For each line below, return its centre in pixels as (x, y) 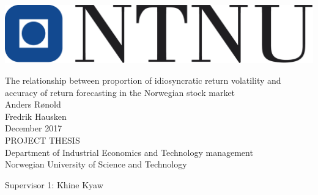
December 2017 (34, 128)
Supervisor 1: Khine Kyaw (54, 184)
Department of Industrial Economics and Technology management (129, 152)
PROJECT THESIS (43, 140)
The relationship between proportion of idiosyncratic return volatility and (143, 80)
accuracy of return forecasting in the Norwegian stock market (120, 92)
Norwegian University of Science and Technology (96, 164)
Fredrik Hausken (36, 116)
